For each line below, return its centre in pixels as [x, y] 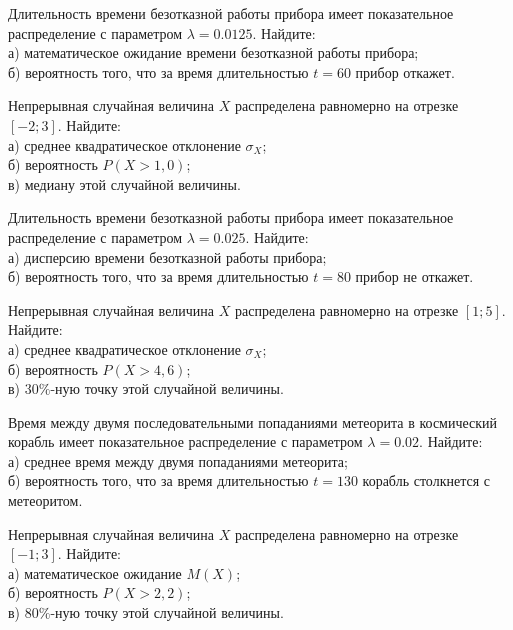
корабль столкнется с [426, 480]
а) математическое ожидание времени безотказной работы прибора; [213, 52]
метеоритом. [45, 500]
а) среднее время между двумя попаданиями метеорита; [178, 460]
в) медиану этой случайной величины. [124, 183]
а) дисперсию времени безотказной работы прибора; [167, 256]
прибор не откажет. [414, 276]
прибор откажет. [405, 71]
